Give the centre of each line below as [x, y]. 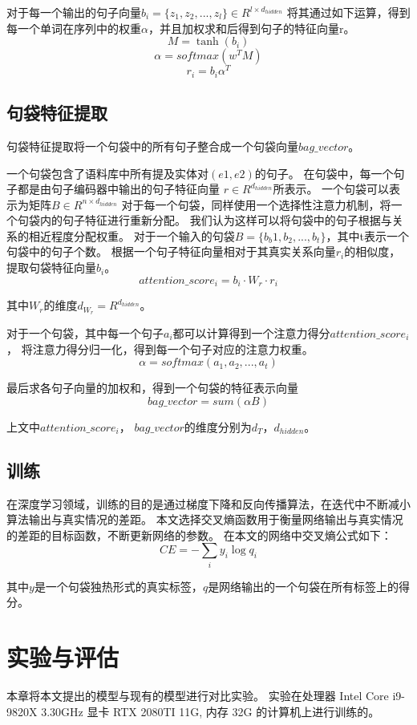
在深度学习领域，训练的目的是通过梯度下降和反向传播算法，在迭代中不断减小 [208, 503]
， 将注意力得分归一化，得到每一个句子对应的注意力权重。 [160, 348]
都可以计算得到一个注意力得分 [251, 332]
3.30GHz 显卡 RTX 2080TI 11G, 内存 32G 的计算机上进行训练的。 [211, 711]
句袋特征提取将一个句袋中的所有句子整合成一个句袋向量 [152, 146]
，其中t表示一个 [367, 235]
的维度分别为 [218, 426]
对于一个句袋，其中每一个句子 [85, 332]
